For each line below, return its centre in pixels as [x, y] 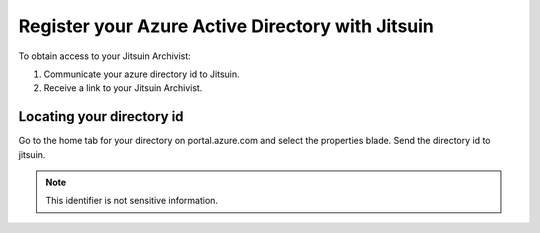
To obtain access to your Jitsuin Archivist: [105, 56]
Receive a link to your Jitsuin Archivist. [123, 88]
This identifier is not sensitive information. [132, 201]
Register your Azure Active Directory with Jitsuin [226, 26]
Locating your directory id [101, 116]
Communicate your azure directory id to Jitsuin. [141, 74]
